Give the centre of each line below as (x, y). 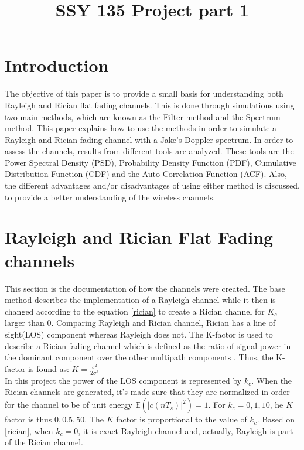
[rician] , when (29, 430)
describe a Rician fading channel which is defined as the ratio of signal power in (148, 345)
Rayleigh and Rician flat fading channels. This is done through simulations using (150, 105)
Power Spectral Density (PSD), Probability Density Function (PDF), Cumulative (151, 162)
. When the (272, 380)
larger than (25, 323)
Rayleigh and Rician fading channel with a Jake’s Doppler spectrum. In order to (149, 139)
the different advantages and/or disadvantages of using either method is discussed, (152, 185)
